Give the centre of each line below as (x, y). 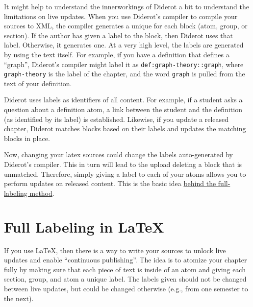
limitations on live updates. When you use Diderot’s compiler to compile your (121, 16)
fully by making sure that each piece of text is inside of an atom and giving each (125, 269)
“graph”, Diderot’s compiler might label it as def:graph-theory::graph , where (124, 64)
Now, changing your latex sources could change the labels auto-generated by (118, 154)
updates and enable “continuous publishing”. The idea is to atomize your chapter (126, 260)
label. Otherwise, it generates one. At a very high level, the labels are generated (124, 45)
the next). (19, 298)
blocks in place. (27, 138)
